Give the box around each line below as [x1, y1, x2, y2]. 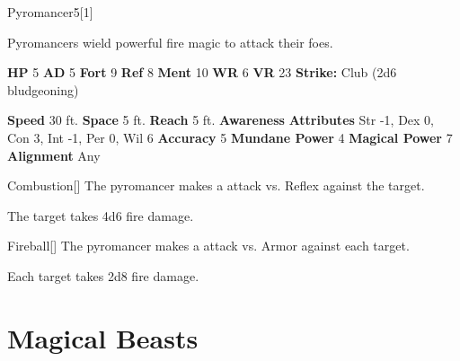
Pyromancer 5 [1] [7, 3, 93, 21]
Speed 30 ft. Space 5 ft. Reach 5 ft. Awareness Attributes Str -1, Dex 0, [7, 110, 434, 129]
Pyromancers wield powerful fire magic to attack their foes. [7, 32, 333, 51]
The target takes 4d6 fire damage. [7, 206, 194, 225]
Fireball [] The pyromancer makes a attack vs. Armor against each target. [7, 236, 410, 255]
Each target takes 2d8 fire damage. [7, 266, 199, 285]
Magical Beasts [7, 319, 199, 356]
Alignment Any [7, 145, 101, 164]
